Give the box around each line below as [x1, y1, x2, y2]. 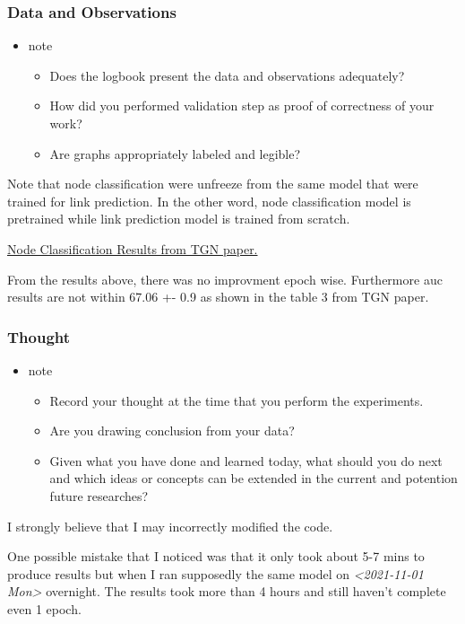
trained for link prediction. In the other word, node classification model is [7, 191, 411, 210]
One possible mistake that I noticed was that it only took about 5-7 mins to [7, 547, 425, 566]
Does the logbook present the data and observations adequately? [49, 66, 405, 84]
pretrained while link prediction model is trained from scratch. [7, 209, 350, 228]
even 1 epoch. [7, 599, 82, 618]
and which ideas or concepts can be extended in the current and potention [49, 469, 458, 488]
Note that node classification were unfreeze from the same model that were [7, 174, 418, 193]
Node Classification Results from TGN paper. [7, 239, 258, 258]
